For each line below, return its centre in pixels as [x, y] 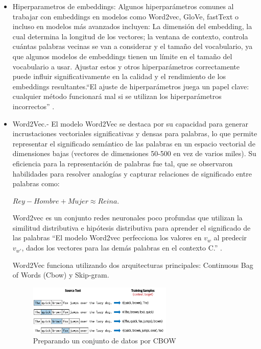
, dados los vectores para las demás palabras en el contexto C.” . [122, 248]
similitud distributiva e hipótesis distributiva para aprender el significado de [132, 227]
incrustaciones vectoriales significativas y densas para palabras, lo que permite [135, 133]
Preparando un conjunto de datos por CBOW [104, 341]
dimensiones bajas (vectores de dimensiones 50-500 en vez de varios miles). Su [134, 153]
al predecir [230, 238]
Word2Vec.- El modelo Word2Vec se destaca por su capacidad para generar [130, 123]
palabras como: [36, 183]
